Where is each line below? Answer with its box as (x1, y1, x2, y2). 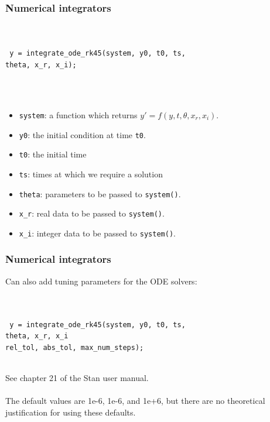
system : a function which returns (19, 108, 138, 121)
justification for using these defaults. (5, 406, 136, 418)
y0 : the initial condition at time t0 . (19, 128, 146, 140)
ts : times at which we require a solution (19, 167, 163, 180)
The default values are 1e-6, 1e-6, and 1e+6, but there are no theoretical (5, 394, 265, 407)
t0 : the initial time (19, 148, 87, 160)
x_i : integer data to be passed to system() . (19, 227, 176, 239)
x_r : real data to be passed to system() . (19, 207, 165, 219)
